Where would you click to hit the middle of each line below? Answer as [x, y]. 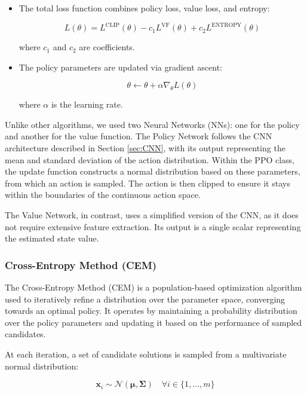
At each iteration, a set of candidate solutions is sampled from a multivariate [146, 354]
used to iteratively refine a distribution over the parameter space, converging [145, 299]
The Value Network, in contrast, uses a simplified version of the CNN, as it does [152, 215]
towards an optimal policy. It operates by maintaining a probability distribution [151, 311]
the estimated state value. [52, 238]
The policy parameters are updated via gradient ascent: [120, 67]
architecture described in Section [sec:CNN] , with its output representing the [145, 148]
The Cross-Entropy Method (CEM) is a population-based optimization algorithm [153, 287]
